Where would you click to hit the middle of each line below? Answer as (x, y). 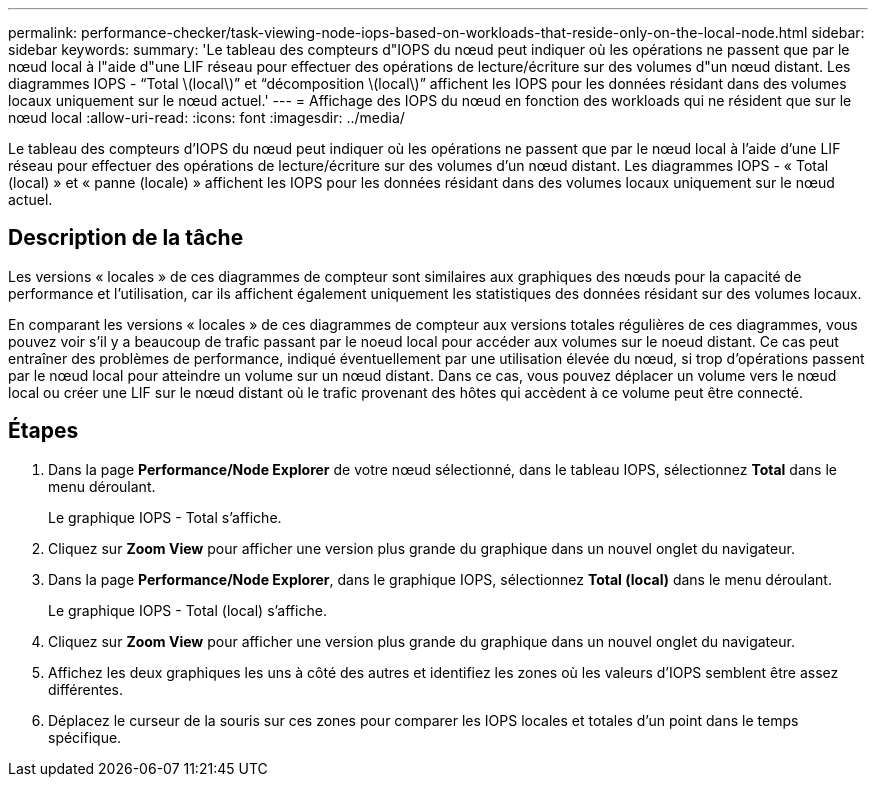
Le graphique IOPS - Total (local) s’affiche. (187, 610)
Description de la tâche (126, 238)
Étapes (43, 431)
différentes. (86, 689)
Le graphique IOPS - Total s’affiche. (165, 517)
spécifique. (85, 737)
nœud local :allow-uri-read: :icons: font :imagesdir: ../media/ (206, 117)
